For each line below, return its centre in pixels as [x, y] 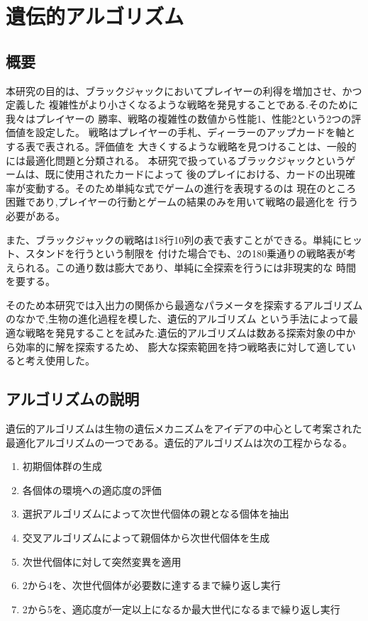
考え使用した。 [60, 360]
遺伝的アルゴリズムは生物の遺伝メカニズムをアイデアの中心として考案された [184, 429]
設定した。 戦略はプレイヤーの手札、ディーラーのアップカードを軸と [195, 132]
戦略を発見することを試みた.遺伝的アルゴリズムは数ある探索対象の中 [185, 333]
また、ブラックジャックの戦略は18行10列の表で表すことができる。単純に [174, 239]
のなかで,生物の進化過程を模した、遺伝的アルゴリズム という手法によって [177, 319]
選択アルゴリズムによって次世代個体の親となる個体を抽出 [156, 514]
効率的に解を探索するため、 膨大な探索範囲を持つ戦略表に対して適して [180, 346]
